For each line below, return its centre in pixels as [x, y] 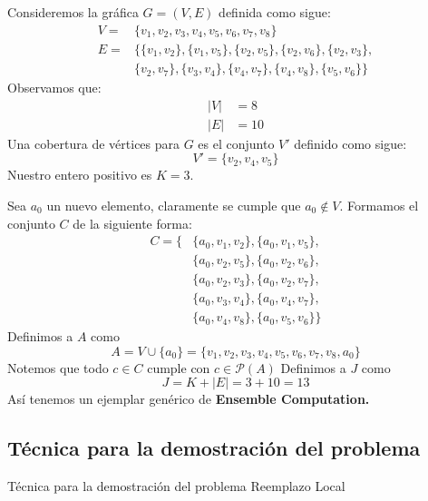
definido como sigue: [350, 143]
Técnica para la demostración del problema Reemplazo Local [176, 486]
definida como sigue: [275, 12]
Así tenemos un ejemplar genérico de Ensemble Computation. [189, 399]
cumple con [179, 367]
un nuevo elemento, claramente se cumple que [174, 205]
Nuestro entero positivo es [80, 175]
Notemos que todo [58, 367]
